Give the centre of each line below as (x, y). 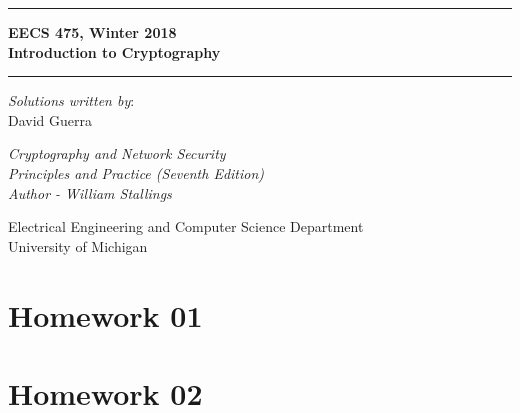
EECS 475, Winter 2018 (92, 32)
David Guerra (50, 119)
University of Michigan (78, 245)
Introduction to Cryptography (114, 51)
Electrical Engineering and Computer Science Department (186, 226)
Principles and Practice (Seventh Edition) (136, 172)
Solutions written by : (71, 100)
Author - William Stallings (90, 192)
